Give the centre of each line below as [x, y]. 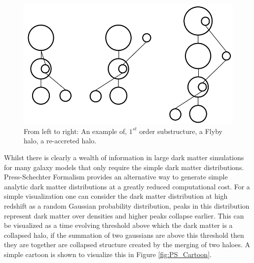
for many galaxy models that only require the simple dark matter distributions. [124, 167]
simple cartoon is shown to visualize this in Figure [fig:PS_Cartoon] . [108, 254]
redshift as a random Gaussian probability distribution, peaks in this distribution [127, 205]
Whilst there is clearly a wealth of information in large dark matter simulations [124, 157]
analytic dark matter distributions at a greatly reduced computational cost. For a [127, 186]
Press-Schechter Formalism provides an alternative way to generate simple [116, 177]
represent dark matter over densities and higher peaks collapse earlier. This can [124, 215]
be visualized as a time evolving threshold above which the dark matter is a [118, 225]
